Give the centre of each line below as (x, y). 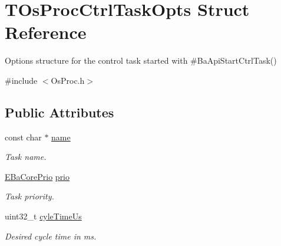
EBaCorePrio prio (37, 176)
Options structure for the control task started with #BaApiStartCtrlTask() (141, 60)
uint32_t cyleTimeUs (43, 216)
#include (21, 80)
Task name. (26, 157)
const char (23, 137)
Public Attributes (59, 112)
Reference (46, 32)
